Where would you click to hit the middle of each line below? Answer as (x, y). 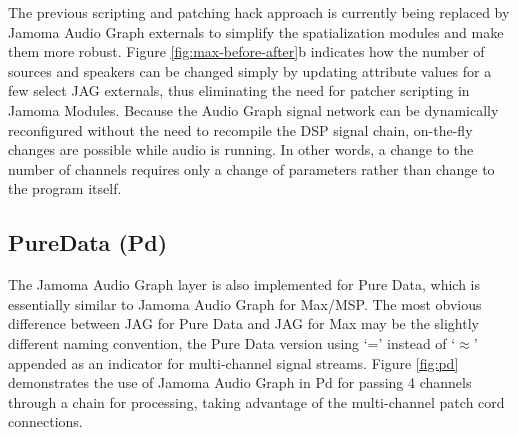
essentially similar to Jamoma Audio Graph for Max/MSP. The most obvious (245, 303)
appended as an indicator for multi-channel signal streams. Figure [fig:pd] (233, 362)
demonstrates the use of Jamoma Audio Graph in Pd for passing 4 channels (240, 382)
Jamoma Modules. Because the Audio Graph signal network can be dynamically (253, 109)
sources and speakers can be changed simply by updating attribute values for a (250, 70)
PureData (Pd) (88, 242)
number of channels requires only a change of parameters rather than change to (251, 168)
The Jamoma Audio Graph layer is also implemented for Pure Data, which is (244, 284)
